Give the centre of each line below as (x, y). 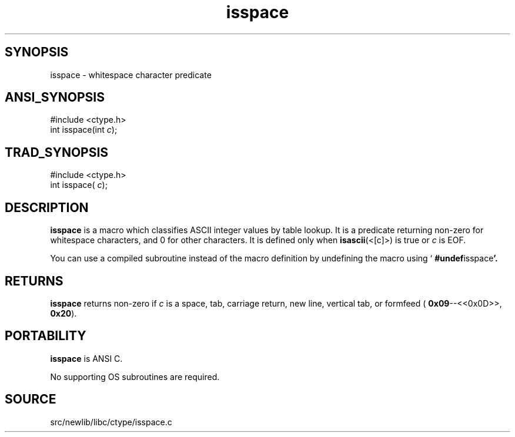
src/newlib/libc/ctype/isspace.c (111, 422)
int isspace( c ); (79, 185)
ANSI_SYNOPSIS (55, 98)
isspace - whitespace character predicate (131, 75)
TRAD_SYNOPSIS (57, 152)
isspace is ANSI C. (86, 358)
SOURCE (31, 399)
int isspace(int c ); (84, 130)
